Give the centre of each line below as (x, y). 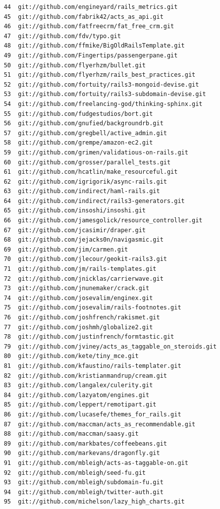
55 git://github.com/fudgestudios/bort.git (78, 114)
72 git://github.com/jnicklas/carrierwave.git (83, 279)
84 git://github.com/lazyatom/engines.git (77, 395)
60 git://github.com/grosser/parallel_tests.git (87, 162)
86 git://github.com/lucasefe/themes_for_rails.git (92, 414)
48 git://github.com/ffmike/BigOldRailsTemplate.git (94, 46)
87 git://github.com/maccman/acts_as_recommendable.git (100, 424)
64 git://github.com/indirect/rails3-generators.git (94, 201)
